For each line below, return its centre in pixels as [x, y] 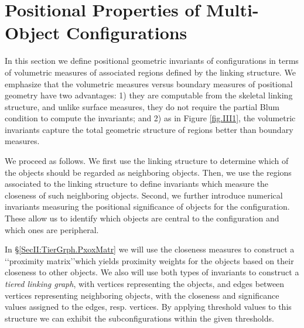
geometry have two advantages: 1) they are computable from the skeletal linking [149, 95]
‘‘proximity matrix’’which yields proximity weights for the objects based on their [149, 260]
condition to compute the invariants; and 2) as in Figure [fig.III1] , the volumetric [150, 118]
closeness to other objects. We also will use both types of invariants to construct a [152, 272]
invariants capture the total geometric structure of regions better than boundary [149, 129]
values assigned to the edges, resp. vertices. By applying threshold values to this [148, 307]
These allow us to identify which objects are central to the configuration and [142, 218]
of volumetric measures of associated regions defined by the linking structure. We [150, 72]
